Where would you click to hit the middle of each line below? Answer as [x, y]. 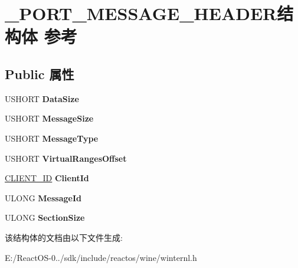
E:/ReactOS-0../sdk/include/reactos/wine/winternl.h [101, 257]
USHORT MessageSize [49, 118]
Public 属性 [40, 73]
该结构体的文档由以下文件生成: [64, 237]
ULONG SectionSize [45, 218]
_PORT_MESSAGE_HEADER [141, 13]
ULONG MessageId [43, 197]
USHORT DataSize [42, 98]
